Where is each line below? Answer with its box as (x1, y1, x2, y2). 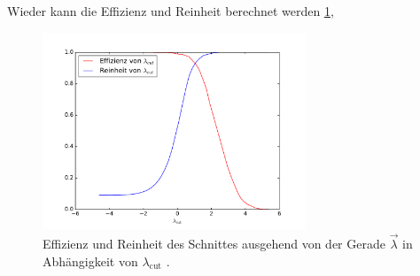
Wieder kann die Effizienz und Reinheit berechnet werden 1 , (7, 2, 334, 19)
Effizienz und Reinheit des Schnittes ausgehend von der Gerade (43, 234, 385, 252)
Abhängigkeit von (43, 251, 138, 270)
